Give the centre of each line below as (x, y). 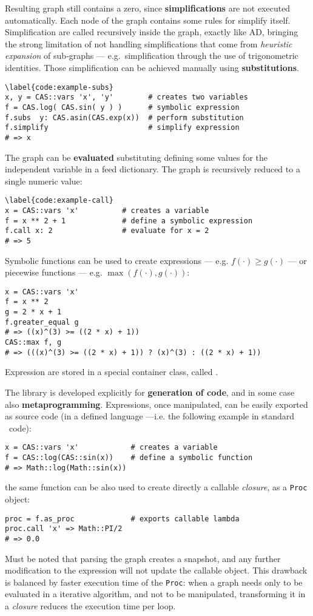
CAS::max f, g (33, 343)
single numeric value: (44, 181)
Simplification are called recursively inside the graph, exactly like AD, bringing (152, 32)
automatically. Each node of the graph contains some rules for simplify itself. (148, 20)
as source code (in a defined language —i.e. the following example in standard (150, 416)
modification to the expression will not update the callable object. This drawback (156, 570)
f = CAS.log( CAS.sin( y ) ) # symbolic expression (122, 107)
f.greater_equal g (42, 322)
